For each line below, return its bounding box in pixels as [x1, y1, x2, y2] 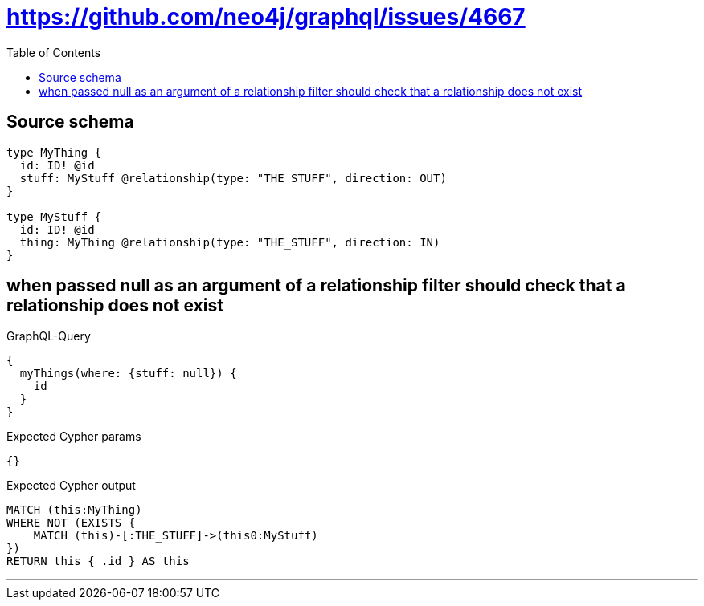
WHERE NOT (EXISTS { [6, 516, 136, 530]
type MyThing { [6, 145, 102, 159]
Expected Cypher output [6, 478, 136, 493]
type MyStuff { [6, 209, 102, 223]
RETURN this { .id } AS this [6, 555, 190, 568]
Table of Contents [6, 45, 101, 59]
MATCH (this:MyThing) [6, 503, 142, 517]
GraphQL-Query [6, 329, 91, 344]
